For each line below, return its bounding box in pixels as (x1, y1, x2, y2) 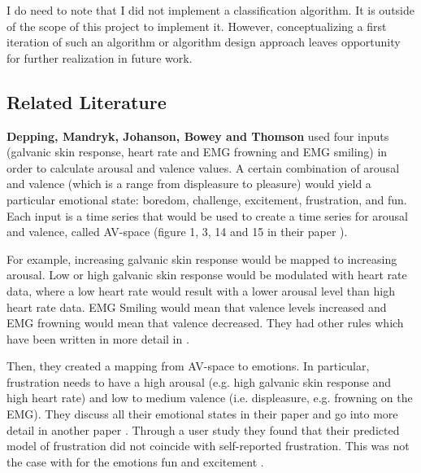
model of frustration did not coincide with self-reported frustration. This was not (7, 437, 410, 454)
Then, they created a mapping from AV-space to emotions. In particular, (7, 357, 370, 374)
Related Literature (7, 89, 167, 114)
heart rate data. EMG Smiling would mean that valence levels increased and (7, 298, 387, 315)
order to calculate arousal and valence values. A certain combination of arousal (7, 159, 400, 176)
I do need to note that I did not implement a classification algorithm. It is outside (7, 2, 414, 18)
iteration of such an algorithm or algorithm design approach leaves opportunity (7, 33, 401, 50)
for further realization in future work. (7, 49, 193, 66)
